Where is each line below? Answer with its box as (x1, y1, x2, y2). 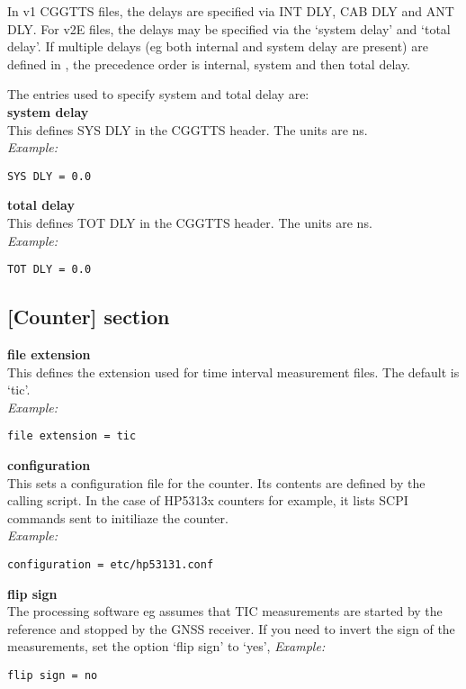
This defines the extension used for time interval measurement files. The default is (7, 362, 460, 381)
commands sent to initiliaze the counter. (7, 508, 229, 527)
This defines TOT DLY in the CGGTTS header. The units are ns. (7, 213, 372, 231)
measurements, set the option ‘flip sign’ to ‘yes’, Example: (7, 637, 326, 656)
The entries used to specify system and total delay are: (7, 85, 309, 104)
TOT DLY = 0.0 (7, 263, 92, 277)
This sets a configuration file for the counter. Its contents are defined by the (7, 473, 426, 492)
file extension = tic (7, 430, 137, 443)
